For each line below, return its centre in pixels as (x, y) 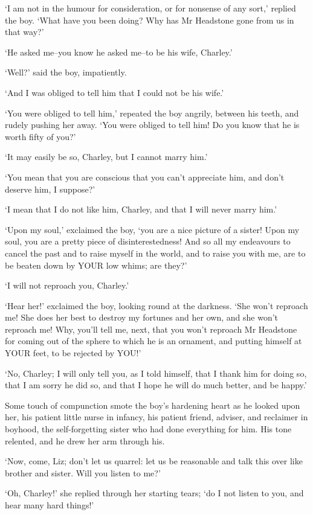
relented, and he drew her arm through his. (85, 440)
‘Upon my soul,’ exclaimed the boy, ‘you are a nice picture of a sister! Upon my (152, 229)
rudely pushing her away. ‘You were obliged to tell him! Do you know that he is (152, 125)
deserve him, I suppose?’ (50, 189)
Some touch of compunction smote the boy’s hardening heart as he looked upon (153, 405)
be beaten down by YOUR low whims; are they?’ (96, 265)
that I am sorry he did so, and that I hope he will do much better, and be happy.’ (156, 385)
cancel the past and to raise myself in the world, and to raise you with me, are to (155, 253)
